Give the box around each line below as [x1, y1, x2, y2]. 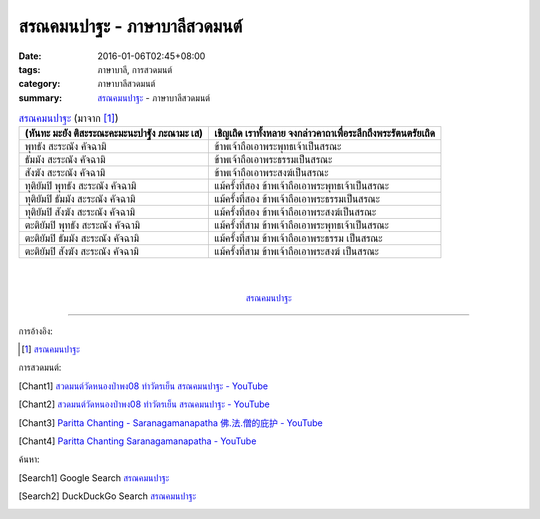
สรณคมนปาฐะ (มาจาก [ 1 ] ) [18, 111, 119, 125]
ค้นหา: [18, 453, 40, 465]
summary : [18, 91, 63, 104]
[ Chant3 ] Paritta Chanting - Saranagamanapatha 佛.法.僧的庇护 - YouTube [18, 416, 324, 429]
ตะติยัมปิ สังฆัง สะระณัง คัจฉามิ [24, 245, 139, 259]
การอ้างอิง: [18, 325, 54, 337]
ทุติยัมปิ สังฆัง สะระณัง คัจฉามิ [24, 205, 136, 219]
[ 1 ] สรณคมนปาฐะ [21, 343, 80, 355]
